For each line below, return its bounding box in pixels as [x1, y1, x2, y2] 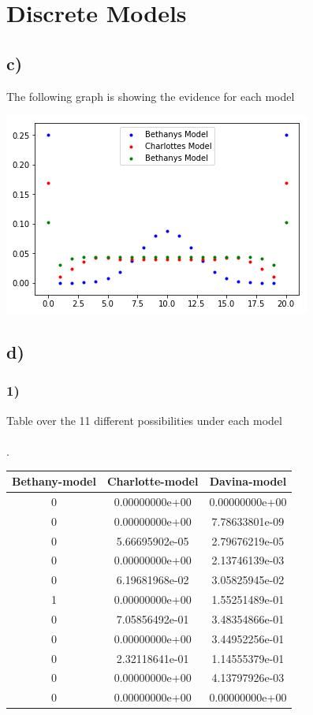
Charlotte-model [106, 473, 199, 490]
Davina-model [209, 473, 287, 490]
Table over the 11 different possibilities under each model [6, 411, 282, 428]
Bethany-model [12, 473, 96, 490]
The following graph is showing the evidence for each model [6, 88, 295, 104]
